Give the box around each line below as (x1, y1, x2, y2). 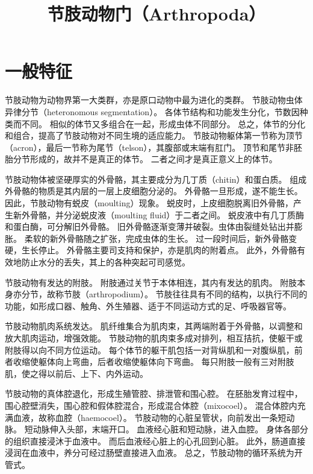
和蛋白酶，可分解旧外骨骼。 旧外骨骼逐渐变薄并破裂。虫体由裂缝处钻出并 (5, 220, 294, 233)
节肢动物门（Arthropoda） (47, 1, 266, 26)
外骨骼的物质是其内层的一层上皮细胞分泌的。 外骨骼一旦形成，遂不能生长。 (5, 185, 303, 197)
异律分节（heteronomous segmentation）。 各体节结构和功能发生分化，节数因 (5, 105, 300, 118)
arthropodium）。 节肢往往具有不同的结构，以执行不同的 (88, 288, 308, 300)
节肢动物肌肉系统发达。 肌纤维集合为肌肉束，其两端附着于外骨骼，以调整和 (5, 320, 303, 332)
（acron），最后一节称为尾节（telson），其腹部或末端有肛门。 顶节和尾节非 (5, 141, 294, 153)
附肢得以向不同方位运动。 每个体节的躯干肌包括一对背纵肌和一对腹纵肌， (5, 343, 294, 356)
